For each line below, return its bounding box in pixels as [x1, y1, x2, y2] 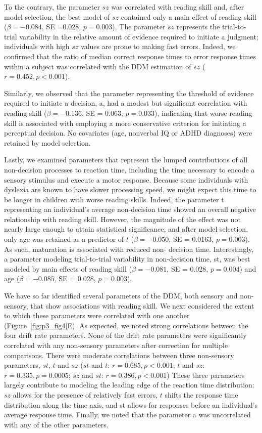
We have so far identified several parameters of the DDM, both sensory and [4, 290, 238, 301]
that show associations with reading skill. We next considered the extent [30, 300, 254, 311]
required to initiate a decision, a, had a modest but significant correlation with [4, 98, 247, 108]
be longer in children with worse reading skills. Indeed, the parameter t [4, 194, 224, 204]
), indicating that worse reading [154, 107, 252, 118]
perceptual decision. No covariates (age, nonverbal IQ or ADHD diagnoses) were [4, 127, 252, 138]
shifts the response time [165, 389, 238, 400]
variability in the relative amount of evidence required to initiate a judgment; [19, 31, 258, 41]
